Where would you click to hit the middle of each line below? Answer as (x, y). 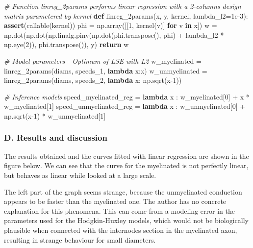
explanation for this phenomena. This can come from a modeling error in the (119, 211)
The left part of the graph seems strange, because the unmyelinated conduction (123, 191)
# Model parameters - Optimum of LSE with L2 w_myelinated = (103, 61)
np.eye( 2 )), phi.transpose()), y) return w (66, 44)
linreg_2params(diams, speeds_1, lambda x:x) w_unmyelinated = (106, 70)
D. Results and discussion (56, 137)
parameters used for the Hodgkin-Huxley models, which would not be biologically (126, 220)
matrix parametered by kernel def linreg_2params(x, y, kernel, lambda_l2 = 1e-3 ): (126, 15)
